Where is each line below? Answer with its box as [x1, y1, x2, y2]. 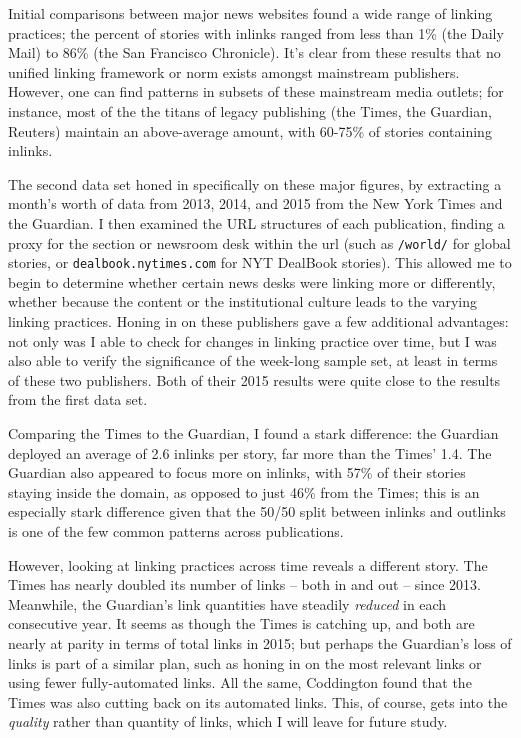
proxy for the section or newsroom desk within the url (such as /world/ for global [8, 232, 511, 253]
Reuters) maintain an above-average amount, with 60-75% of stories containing [8, 120, 492, 141]
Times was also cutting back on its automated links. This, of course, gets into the [8, 691, 508, 712]
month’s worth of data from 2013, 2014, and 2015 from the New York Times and [8, 193, 503, 214]
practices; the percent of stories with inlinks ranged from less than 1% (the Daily [8, 22, 504, 43]
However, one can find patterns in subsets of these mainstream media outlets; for [8, 81, 504, 102]
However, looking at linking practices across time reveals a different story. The [8, 554, 488, 575]
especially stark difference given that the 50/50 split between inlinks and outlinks [8, 501, 506, 522]
